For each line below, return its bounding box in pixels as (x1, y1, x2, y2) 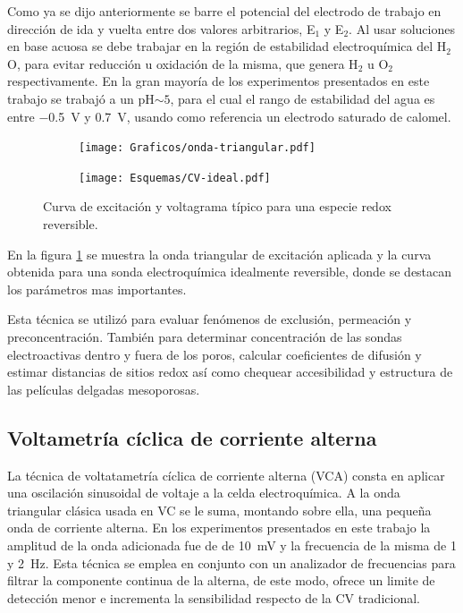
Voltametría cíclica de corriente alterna (7, 423, 377, 451)
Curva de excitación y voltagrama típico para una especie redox (43, 197, 391, 216)
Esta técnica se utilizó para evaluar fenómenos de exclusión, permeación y (7, 310, 412, 328)
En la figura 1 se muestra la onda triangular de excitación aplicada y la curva (7, 244, 432, 263)
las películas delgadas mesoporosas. (7, 379, 200, 398)
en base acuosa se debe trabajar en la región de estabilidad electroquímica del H (7, 37, 447, 55)
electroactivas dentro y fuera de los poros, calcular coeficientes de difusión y (7, 345, 422, 363)
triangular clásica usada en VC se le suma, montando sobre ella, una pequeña (7, 500, 432, 519)
